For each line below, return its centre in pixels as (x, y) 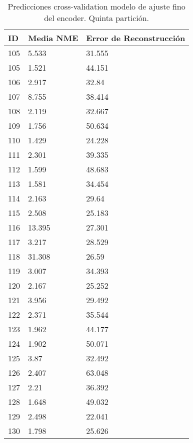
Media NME (53, 38)
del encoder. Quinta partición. (97, 18)
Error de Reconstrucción (136, 38)
